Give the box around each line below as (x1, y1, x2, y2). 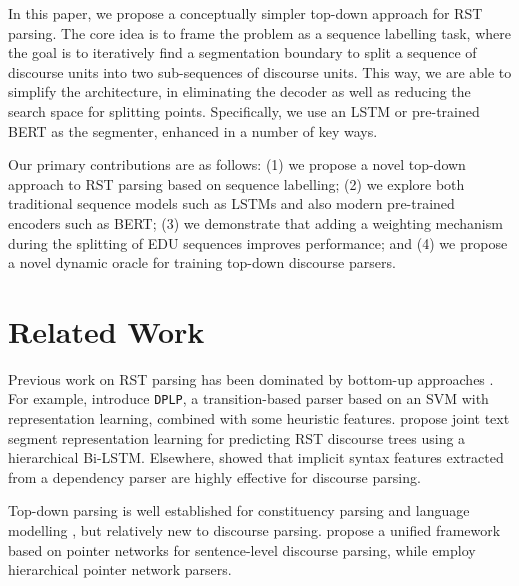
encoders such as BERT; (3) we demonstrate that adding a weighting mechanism (8, 212, 503, 233)
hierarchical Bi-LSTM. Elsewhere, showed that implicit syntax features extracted (8, 447, 504, 468)
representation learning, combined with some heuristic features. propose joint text (8, 408, 510, 429)
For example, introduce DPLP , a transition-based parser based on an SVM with (8, 388, 489, 409)
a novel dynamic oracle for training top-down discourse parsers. (8, 252, 396, 273)
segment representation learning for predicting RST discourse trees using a (8, 427, 466, 448)
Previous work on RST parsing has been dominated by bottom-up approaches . (8, 368, 494, 389)
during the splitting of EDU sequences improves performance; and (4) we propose (8, 232, 508, 253)
